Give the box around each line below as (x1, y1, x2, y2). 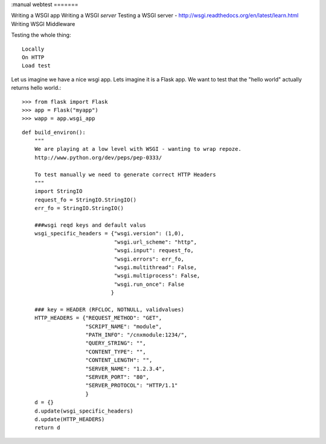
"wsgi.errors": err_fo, (113, 255, 184, 262)
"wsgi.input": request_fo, (113, 247, 194, 254)
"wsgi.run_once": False (113, 281, 184, 288)
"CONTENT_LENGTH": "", (85, 357, 153, 364)
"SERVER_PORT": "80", (85, 374, 150, 381)
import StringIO (34, 188, 83, 195)
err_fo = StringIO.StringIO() (34, 205, 124, 212)
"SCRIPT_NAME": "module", (85, 323, 162, 330)
